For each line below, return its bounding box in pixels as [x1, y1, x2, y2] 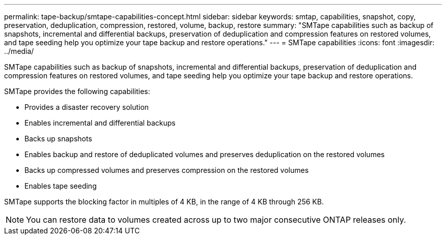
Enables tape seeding [24, 182, 97, 190]
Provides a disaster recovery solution [24, 103, 149, 111]
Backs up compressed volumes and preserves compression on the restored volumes [24, 166, 309, 174]
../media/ [4, 47, 34, 55]
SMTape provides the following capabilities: [4, 87, 150, 96]
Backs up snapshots [24, 134, 92, 143]
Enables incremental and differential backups [24, 118, 176, 127]
